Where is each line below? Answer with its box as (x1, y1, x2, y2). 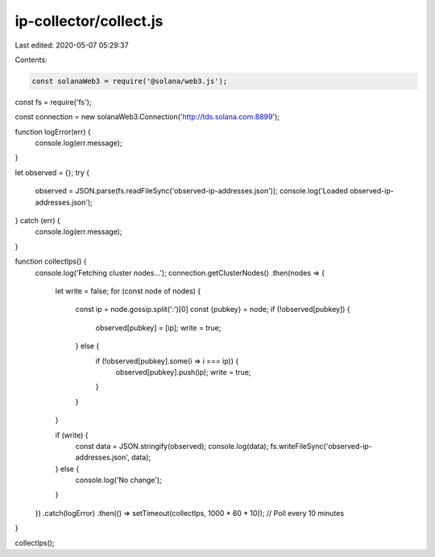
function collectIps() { (14, 256, 88, 266)
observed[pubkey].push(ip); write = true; (115, 367, 251, 376)
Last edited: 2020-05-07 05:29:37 (14, 40, 129, 50)
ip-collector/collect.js (14, 12, 164, 30)
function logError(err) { (14, 127, 92, 136)
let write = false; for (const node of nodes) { (55, 286, 201, 296)
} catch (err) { (14, 216, 60, 226)
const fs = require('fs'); (14, 97, 92, 106)
